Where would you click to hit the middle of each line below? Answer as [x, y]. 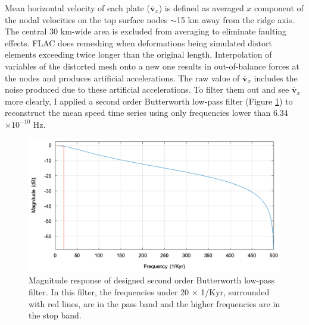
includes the [276, 78]
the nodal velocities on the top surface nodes [86, 19]
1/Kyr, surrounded [235, 291]
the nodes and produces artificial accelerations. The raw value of [122, 78]
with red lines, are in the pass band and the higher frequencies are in [154, 303]
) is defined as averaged [201, 8]
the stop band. [55, 315]
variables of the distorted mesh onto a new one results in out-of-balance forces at [152, 66]
